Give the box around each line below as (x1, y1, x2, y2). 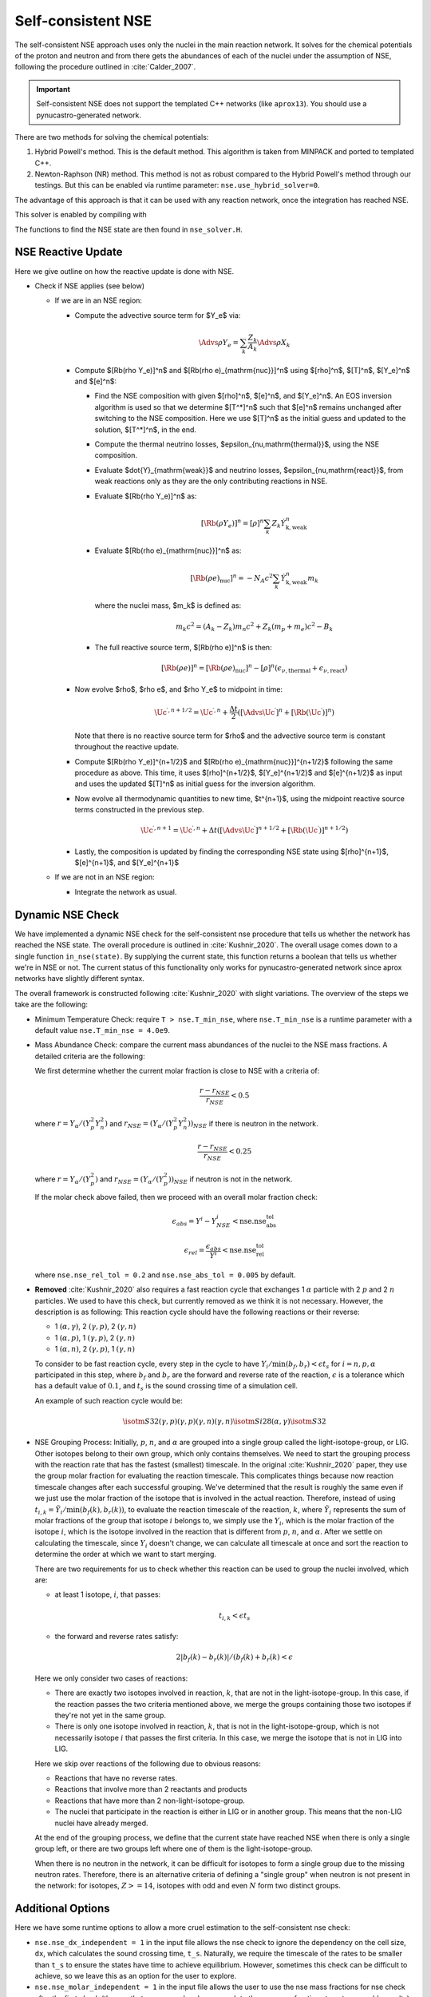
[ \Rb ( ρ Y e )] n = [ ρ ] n (200, 518, 264, 530)
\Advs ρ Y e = (198, 338, 239, 349)
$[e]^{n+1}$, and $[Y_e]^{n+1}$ (74, 858, 180, 867)
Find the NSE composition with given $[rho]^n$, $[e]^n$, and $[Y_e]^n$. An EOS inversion (94, 391, 393, 401)
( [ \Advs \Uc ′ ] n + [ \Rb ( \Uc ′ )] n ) (237, 706, 335, 717)
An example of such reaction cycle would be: (34, 1396, 184, 1405)
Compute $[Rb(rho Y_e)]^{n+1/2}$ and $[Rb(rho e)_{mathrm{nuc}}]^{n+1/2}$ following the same (74, 756, 393, 766)
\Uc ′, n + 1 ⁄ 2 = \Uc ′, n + (154, 706, 229, 717)
